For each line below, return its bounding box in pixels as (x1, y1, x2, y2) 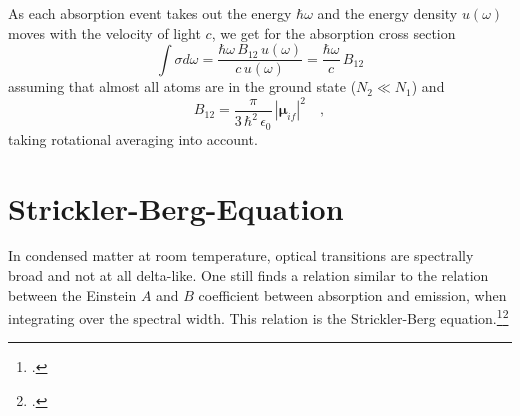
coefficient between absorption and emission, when (198, 284, 507, 305)
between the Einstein (8, 284, 137, 305)
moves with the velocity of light (8, 22, 201, 43)
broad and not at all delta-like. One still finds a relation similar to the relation (8, 265, 489, 286)
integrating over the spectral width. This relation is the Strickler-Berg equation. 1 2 (8, 305, 509, 328)
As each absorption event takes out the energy (8, 3, 292, 23)
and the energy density (317, 3, 458, 23)
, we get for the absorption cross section (211, 22, 456, 43)
